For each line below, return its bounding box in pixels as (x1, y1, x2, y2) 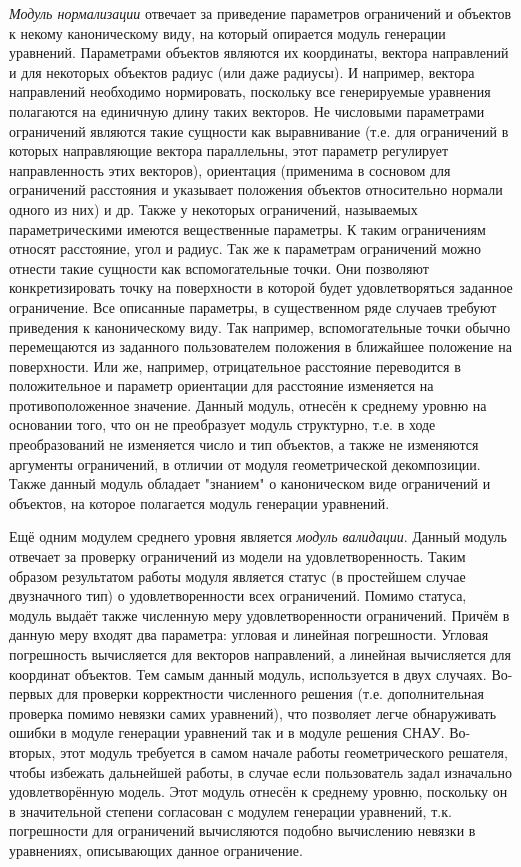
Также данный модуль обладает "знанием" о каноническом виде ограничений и (9, 473, 491, 494)
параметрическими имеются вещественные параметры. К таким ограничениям (9, 218, 486, 239)
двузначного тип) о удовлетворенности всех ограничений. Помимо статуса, (9, 585, 467, 606)
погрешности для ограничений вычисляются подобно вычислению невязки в (9, 820, 476, 841)
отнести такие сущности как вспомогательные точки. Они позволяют (9, 257, 429, 278)
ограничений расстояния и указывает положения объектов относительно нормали (9, 179, 503, 200)
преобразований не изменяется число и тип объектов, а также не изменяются (9, 434, 479, 455)
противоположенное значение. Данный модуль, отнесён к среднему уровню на (9, 394, 487, 415)
